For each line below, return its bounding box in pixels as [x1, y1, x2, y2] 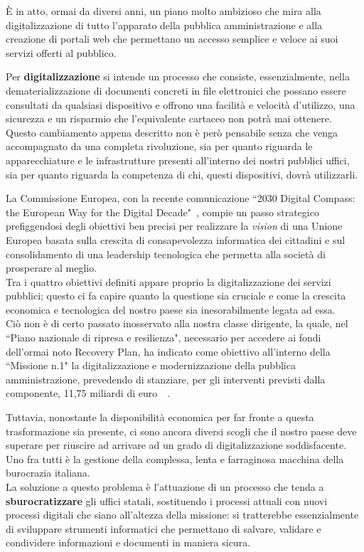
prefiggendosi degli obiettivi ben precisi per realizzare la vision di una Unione [6, 218, 343, 233]
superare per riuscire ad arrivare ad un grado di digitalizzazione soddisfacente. [6, 437, 347, 452]
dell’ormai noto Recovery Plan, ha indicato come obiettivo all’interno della [6, 344, 331, 359]
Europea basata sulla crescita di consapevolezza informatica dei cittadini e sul [6, 232, 346, 247]
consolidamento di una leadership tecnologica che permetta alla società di [6, 246, 326, 261]
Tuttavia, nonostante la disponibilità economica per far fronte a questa [6, 410, 314, 425]
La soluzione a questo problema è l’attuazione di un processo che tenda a [6, 479, 324, 494]
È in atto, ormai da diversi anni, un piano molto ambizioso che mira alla [6, 4, 321, 18]
